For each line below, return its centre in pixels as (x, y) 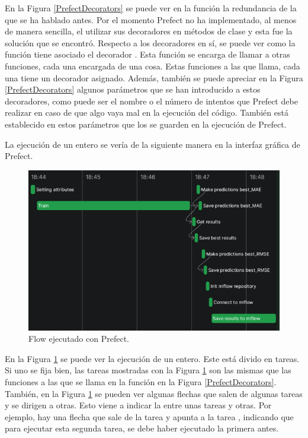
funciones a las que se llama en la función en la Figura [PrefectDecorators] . (141, 381)
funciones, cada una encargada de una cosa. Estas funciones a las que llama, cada (153, 66)
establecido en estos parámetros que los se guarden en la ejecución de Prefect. (146, 124)
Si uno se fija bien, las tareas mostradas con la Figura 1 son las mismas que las (148, 370)
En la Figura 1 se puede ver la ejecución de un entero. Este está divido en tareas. (152, 358)
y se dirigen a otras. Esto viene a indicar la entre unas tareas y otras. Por (138, 405)
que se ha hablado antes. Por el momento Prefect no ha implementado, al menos (151, 19)
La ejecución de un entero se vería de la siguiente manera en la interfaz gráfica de (153, 144)
